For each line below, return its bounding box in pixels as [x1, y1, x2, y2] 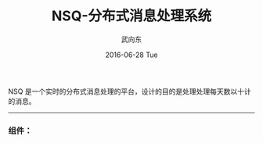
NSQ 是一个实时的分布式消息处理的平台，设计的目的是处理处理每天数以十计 [8, 87, 252, 96]
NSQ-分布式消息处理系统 [51, 7, 212, 25]
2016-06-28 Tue [105, 50, 158, 59]
